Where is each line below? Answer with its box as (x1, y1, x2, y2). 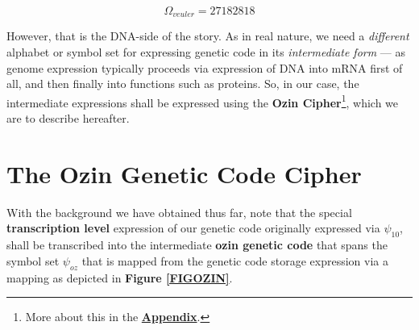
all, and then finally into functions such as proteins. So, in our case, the (6, 75, 359, 92)
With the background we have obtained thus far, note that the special (6, 203, 352, 220)
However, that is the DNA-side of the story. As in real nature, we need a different (6, 27, 409, 44)
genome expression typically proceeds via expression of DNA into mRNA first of (6, 59, 403, 76)
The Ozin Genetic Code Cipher (6, 157, 362, 190)
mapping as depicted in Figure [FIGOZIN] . (6, 269, 233, 286)
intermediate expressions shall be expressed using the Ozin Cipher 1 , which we (6, 91, 399, 111)
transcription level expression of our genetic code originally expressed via (6, 219, 380, 236)
